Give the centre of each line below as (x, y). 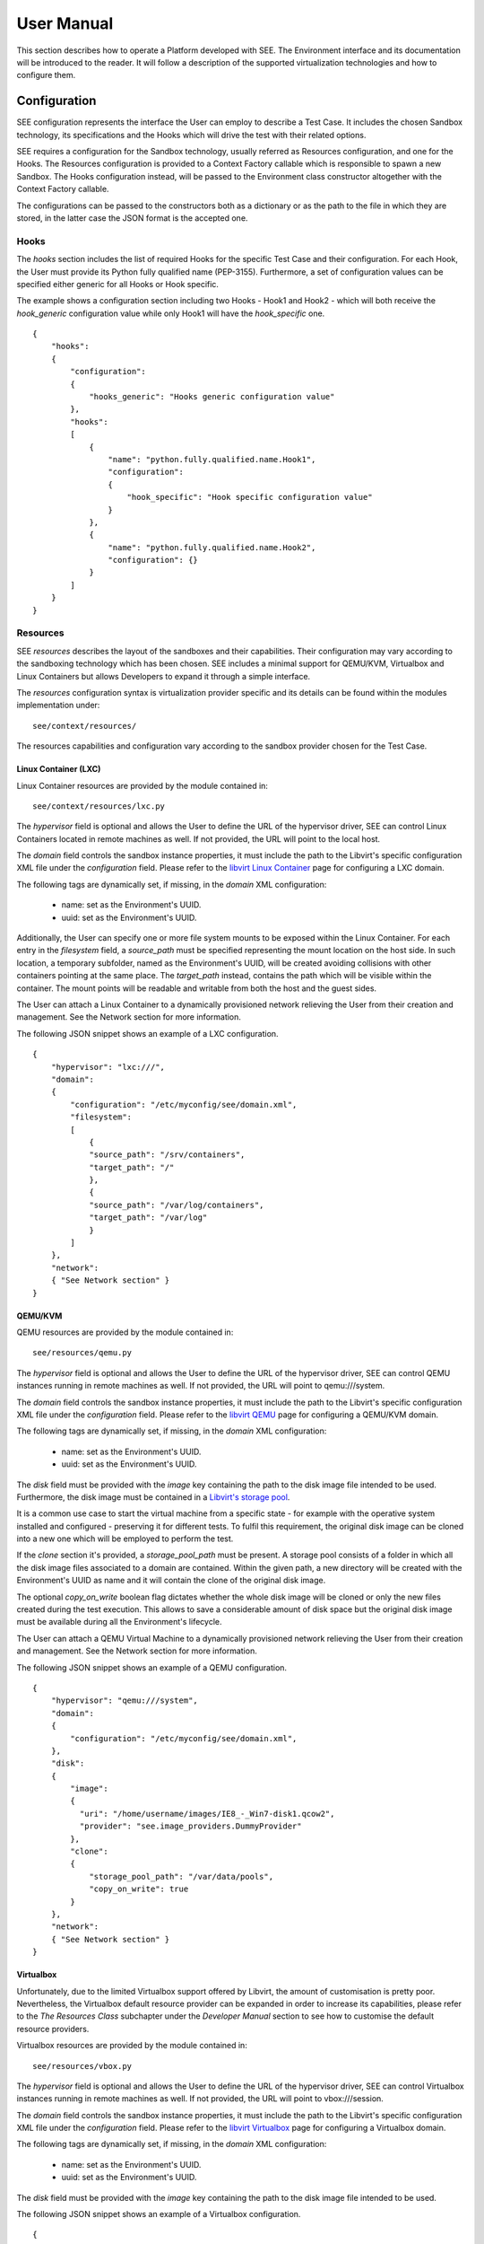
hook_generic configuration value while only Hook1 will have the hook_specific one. (171, 313)
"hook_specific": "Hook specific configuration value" (250, 497)
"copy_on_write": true (139, 1889)
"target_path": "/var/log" (148, 1218)
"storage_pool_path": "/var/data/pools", (181, 1876)
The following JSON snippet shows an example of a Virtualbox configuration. (159, 2214)
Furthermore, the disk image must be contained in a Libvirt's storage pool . (153, 1497)
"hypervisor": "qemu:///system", (125, 1701)
